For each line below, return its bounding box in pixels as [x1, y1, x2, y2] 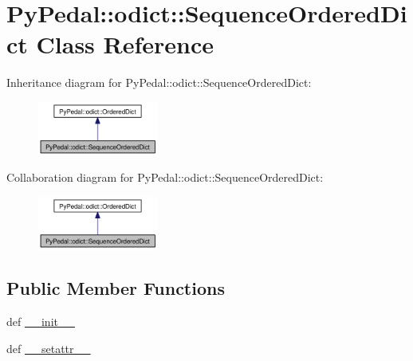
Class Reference [36, 28, 214, 61]
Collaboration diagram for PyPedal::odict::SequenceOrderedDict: [6, 169, 324, 186]
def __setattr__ [6, 339, 91, 356]
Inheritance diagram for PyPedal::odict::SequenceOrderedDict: [6, 74, 312, 91]
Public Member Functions [6, 276, 225, 300]
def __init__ [6, 313, 75, 330]
